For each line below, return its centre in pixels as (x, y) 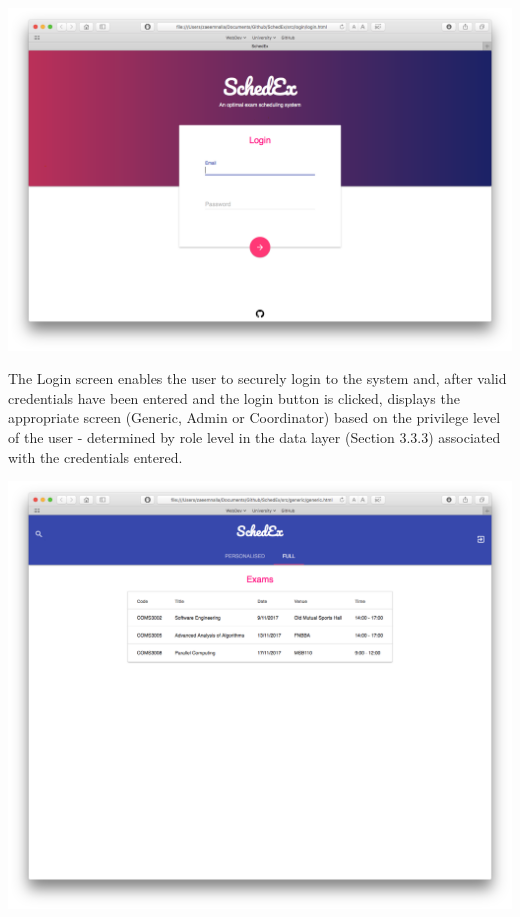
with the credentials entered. (95, 456)
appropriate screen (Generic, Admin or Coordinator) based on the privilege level (254, 417)
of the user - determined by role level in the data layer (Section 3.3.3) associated (254, 436)
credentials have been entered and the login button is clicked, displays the (234, 397)
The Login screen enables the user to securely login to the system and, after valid (257, 378)
